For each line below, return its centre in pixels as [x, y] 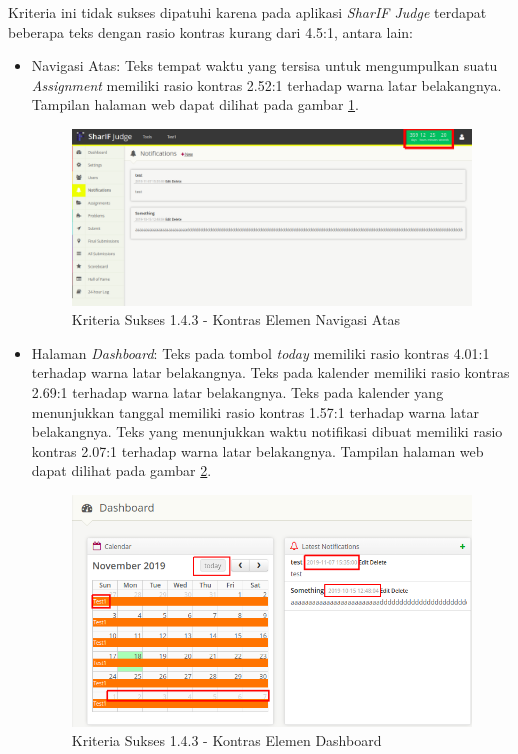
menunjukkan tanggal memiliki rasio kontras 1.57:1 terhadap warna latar [255, 411]
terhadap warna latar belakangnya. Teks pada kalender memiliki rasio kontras [270, 372]
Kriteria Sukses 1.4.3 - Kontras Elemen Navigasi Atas [235, 319]
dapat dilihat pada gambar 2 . [121, 470]
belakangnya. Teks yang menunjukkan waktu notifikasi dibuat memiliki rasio [267, 431]
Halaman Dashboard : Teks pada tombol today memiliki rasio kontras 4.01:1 [260, 352]
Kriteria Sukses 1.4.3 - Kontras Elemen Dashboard [226, 740]
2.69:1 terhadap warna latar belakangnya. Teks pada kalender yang [237, 391]
